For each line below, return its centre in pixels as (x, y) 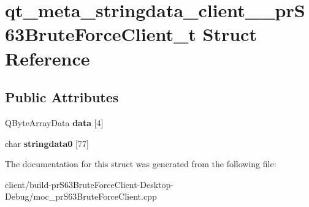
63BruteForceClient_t (101, 34)
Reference (48, 58)
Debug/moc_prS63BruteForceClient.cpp (81, 196)
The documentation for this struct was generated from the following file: (141, 164)
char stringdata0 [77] (47, 143)
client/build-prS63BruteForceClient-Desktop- (89, 184)
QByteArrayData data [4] (54, 122)
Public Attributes (62, 97)
